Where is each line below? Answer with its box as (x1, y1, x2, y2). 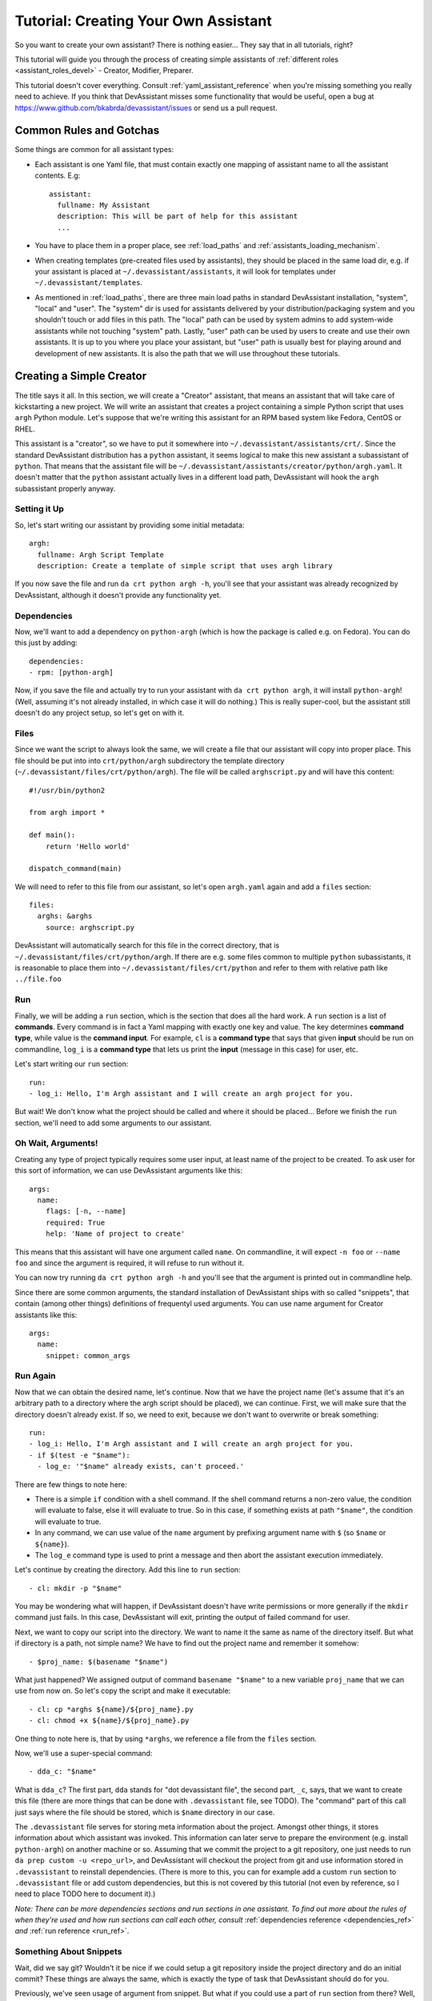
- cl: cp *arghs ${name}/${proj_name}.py (29, 1705, 194, 1714)
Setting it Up (14, 503, 64, 515)
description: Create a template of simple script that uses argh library (37, 561, 333, 570)
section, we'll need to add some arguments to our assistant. (14, 1117, 212, 1128)
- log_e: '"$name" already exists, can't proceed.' (37, 1462, 244, 1471)
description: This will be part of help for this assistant (57, 212, 298, 221)
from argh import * (29, 808, 106, 817)
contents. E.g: (34, 170, 81, 180)
